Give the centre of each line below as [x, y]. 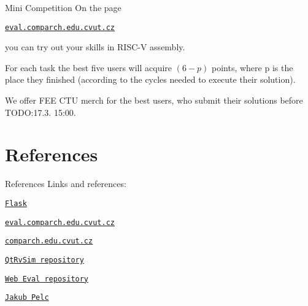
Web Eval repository [47, 279]
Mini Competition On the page [63, 7]
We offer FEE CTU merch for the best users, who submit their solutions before [154, 100]
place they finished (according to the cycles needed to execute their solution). [150, 79]
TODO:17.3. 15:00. [40, 112]
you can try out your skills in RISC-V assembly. [95, 47]
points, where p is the [252, 67]
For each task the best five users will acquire [89, 67]
